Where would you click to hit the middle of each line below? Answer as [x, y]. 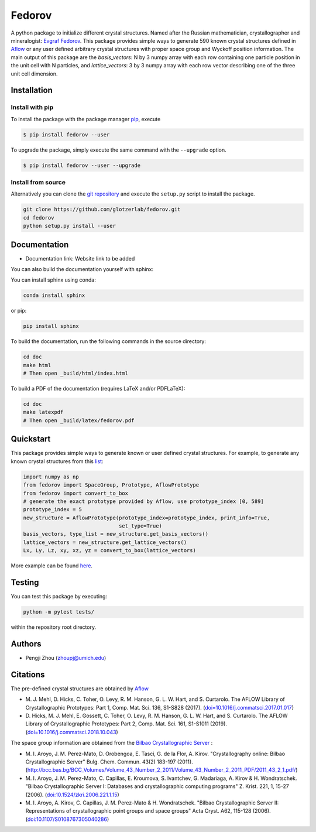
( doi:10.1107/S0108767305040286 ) [67, 819]
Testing [25, 583]
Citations [28, 674]
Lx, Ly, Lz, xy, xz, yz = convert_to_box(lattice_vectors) [109, 551]
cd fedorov [39, 218]
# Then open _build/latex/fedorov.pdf [79, 420]
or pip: [19, 311]
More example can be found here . [52, 566]
